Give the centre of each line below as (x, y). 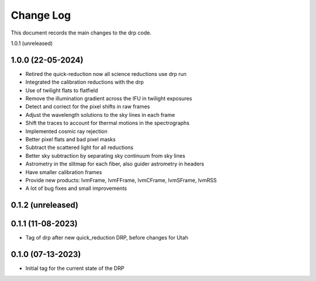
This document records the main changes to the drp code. (81, 33)
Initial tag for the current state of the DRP (75, 268)
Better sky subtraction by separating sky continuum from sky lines (105, 155)
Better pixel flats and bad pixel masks (71, 139)
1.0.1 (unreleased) (32, 43)
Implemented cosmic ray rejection (66, 131)
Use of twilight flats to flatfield (62, 90)
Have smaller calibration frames (64, 172)
